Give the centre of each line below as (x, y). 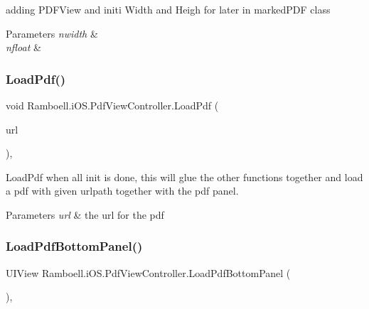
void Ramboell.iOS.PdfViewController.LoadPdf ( (112, 105)
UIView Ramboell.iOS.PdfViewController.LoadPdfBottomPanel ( (148, 272)
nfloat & (23, 47)
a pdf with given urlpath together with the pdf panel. (122, 191)
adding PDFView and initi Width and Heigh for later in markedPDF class (168, 9)
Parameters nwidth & (52, 33)
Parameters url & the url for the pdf (85, 214)
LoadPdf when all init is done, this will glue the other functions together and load (184, 177)
